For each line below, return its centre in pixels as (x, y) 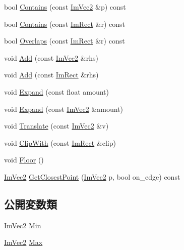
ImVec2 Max (23, 242)
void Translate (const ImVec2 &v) (56, 126)
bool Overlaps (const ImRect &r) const (65, 41)
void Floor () (24, 160)
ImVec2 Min (23, 225)
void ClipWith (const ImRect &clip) (60, 142)
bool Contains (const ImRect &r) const (65, 24)
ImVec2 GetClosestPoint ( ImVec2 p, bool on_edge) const (92, 176)
